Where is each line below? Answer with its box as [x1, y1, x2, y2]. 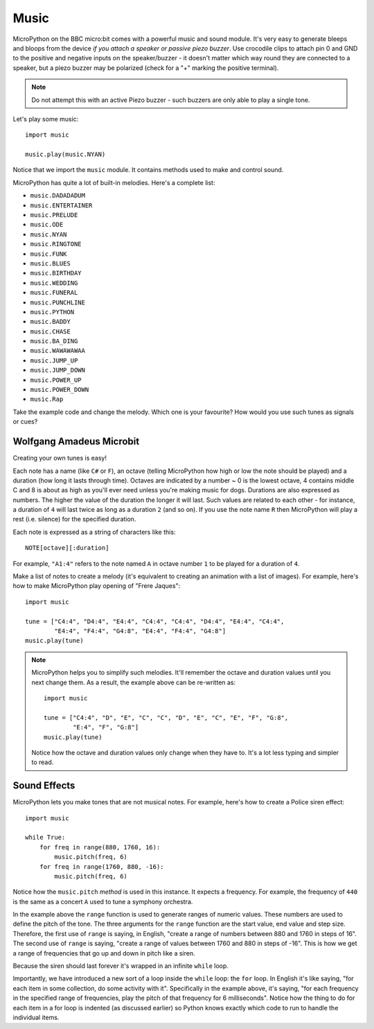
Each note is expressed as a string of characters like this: [12, 528, 176, 536]
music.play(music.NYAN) [25, 150, 106, 159]
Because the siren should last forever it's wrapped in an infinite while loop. [12, 962, 229, 970]
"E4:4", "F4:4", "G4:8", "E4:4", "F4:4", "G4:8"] [54, 627, 226, 634]
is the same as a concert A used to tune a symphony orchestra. [12, 897, 193, 906]
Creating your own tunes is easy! [12, 454, 107, 462]
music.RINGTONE [30, 240, 82, 248]
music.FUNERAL [30, 288, 78, 297]
